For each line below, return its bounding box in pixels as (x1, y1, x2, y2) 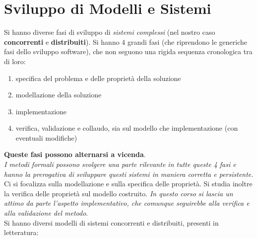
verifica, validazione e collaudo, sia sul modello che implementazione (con (15, 123, 238, 133)
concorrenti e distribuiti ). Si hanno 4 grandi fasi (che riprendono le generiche (4, 36, 247, 47)
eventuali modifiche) (15, 132, 77, 143)
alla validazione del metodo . (4, 208, 88, 218)
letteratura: (4, 227, 39, 238)
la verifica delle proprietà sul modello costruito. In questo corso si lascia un (4, 188, 233, 198)
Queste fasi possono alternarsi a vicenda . (4, 149, 146, 159)
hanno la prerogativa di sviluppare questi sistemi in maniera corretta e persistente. (4, 168, 254, 179)
